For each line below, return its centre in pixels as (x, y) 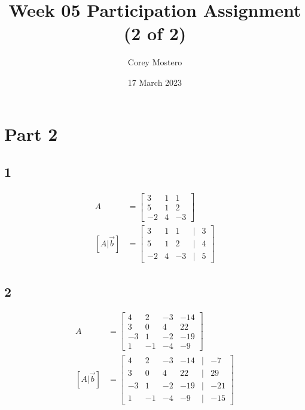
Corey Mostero (155, 62)
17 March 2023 (155, 82)
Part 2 (31, 133)
